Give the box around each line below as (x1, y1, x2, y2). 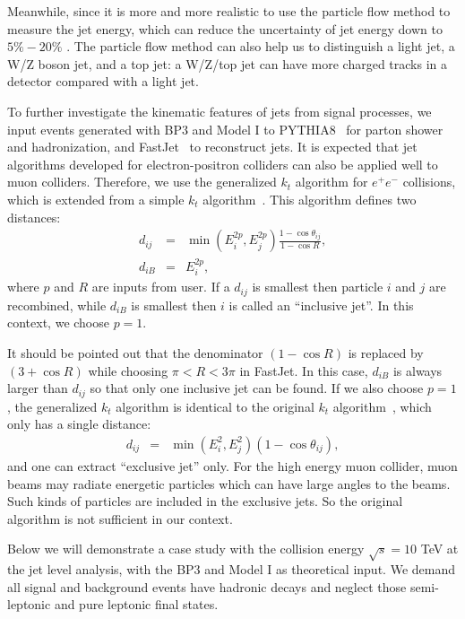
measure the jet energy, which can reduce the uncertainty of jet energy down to (7, 19, 443, 38)
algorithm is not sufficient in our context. (7, 509, 233, 527)
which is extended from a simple (7, 189, 185, 208)
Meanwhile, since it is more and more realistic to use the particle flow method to (7, 2, 451, 20)
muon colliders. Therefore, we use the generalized (7, 172, 277, 191)
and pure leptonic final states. (54, 595, 219, 614)
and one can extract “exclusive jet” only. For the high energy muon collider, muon (7, 456, 458, 475)
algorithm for (295, 172, 368, 191)
